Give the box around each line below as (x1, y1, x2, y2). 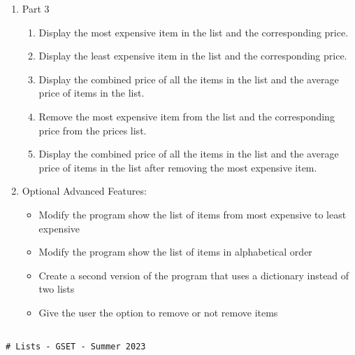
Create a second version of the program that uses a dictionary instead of (38, 267, 349, 282)
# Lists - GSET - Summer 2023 (6, 342, 146, 352)
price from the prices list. (38, 123, 147, 137)
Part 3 (22, 1, 50, 15)
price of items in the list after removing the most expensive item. (38, 160, 317, 174)
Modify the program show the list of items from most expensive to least (38, 207, 347, 221)
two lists (38, 281, 75, 296)
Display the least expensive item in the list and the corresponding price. (38, 48, 347, 63)
